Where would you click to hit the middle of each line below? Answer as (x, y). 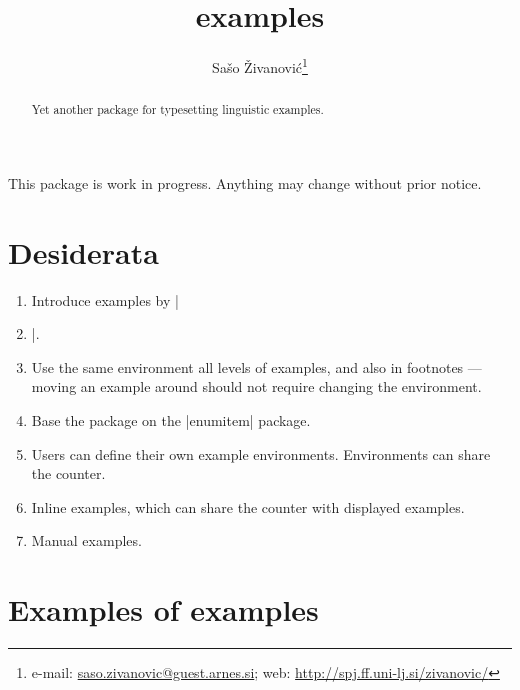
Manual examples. (86, 540)
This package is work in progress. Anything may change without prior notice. (245, 182)
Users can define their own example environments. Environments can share (261, 453)
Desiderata (83, 251)
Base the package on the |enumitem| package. (171, 419)
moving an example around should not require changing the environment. (256, 386)
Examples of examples (163, 609)
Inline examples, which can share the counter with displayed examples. (248, 506)
